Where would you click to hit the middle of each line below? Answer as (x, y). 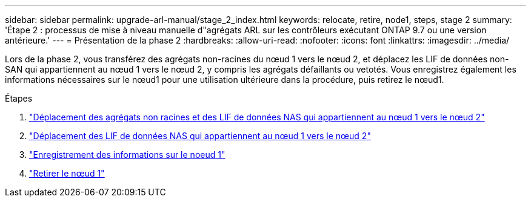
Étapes (19, 98)
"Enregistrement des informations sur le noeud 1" (127, 155)
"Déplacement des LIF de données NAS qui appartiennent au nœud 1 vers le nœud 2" (200, 136)
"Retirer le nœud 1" (67, 173)
